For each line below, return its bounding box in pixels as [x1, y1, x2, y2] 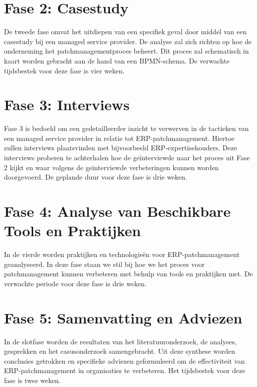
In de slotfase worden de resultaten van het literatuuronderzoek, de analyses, [4, 336, 237, 346]
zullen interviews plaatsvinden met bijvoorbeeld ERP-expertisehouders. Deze [4, 142, 237, 153]
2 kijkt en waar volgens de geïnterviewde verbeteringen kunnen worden [4, 162, 219, 172]
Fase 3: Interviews [4, 94, 130, 115]
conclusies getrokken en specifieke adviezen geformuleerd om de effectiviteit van [4, 355, 245, 366]
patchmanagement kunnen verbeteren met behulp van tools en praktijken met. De [4, 268, 253, 279]
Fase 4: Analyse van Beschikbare [4, 200, 231, 221]
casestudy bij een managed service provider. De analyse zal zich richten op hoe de [4, 36, 252, 46]
